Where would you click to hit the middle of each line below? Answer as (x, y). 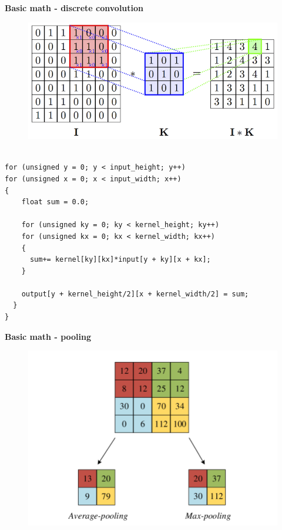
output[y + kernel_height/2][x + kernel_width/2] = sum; (135, 294)
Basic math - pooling (48, 336)
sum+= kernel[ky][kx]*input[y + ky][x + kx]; (120, 260)
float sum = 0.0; (55, 202)
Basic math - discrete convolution (74, 8)
